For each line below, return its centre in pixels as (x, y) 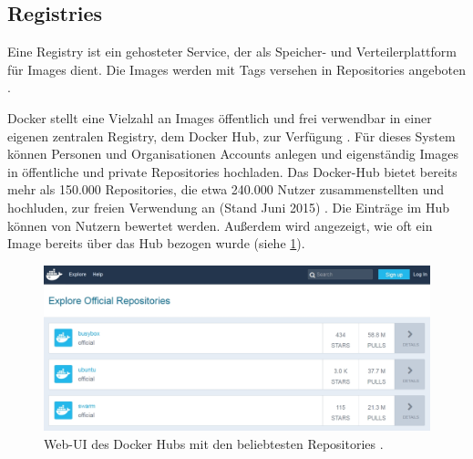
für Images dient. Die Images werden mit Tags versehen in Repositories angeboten (237, 69)
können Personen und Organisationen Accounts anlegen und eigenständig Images (233, 154)
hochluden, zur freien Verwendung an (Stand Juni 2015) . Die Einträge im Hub (228, 207)
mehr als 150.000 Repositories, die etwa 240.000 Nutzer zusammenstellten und (226, 189)
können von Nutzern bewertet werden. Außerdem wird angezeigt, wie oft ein (220, 225)
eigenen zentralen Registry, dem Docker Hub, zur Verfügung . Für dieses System (231, 136)
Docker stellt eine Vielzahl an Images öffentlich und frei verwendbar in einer (220, 117)
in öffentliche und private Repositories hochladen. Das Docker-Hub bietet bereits (232, 171)
